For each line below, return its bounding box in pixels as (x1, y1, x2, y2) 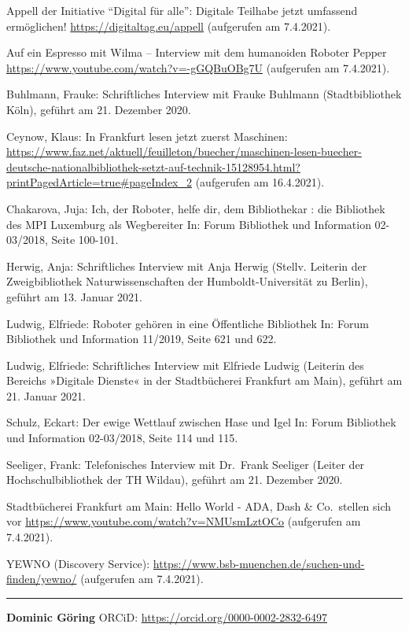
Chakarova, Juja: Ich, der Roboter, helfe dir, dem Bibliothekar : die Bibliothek (6, 200, 385, 216)
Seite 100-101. (51, 231, 119, 248)
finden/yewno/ (6, 570, 77, 587)
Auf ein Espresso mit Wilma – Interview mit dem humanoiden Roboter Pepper (6, 44, 387, 61)
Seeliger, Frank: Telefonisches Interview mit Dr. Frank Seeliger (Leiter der (6, 456, 365, 472)
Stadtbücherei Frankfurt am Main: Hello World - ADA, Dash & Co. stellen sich (6, 497, 392, 514)
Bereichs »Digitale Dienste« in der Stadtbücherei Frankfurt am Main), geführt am (6, 372, 403, 389)
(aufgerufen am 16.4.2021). (195, 174, 325, 190)
